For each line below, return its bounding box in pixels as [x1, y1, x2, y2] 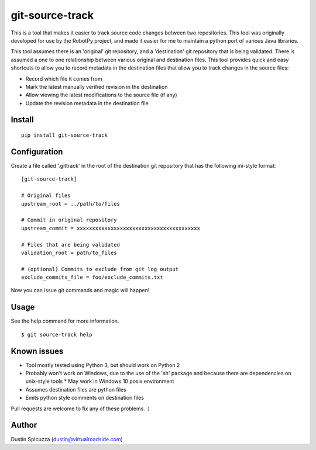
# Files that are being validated [21, 241, 120, 248]
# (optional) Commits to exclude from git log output [21, 266, 178, 272]
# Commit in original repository [21, 217, 117, 223]
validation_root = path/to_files [21, 249, 117, 256]
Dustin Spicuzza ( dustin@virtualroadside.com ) [11, 435, 123, 442]
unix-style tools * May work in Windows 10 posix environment [25, 378, 174, 385]
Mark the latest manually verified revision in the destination [25, 83, 168, 90]
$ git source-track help [21, 331, 92, 338]
